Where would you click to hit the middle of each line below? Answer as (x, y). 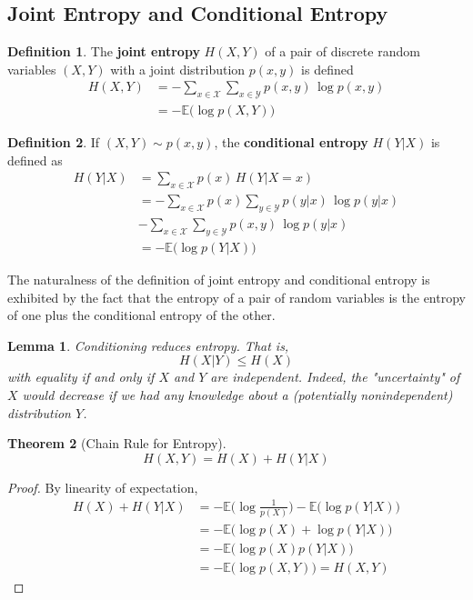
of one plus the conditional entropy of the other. (141, 315)
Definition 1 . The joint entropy (104, 51)
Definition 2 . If (54, 142)
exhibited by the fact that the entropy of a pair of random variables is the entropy (236, 297)
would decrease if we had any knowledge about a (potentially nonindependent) (237, 394)
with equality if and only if (81, 377)
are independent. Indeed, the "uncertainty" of (335, 377)
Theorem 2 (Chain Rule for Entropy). (117, 443)
